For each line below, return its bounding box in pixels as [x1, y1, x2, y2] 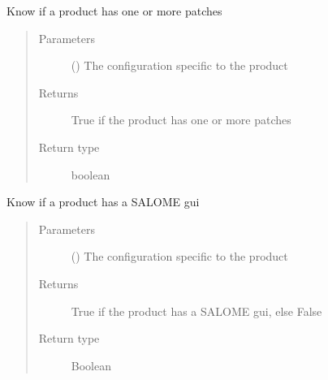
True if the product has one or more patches [71, 111, 291, 128]
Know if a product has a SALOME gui [6, 193, 200, 210]
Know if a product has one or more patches [6, 2, 222, 19]
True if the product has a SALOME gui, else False [71, 302, 322, 319]
